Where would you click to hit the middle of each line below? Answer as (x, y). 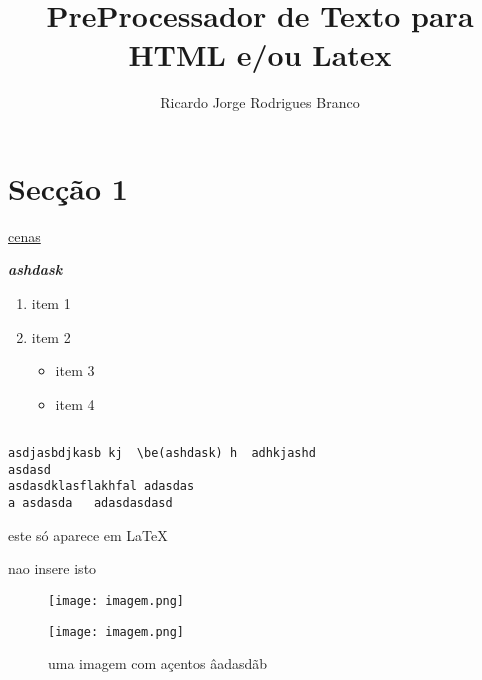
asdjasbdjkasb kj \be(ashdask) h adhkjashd (162, 453)
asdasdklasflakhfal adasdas (101, 486)
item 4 (75, 403)
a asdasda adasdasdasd (90, 503)
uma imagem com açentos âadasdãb (158, 663)
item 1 (51, 303)
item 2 (51, 336)
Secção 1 (68, 187)
